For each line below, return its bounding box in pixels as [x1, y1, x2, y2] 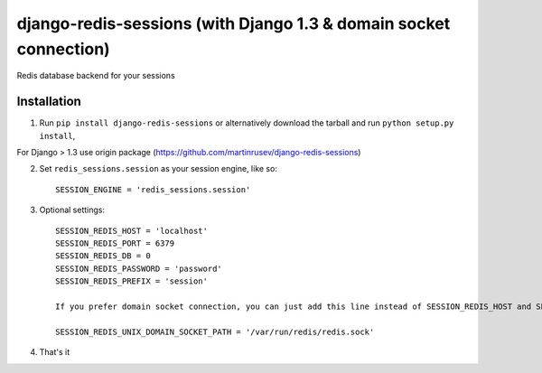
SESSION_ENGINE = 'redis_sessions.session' [55, 184, 251, 194]
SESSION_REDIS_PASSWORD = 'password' [55, 263, 223, 274]
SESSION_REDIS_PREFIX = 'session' [55, 276, 208, 286]
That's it [39, 347, 70, 358]
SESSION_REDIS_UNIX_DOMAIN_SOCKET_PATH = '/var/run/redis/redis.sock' [55, 326, 375, 337]
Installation [16, 94, 81, 109]
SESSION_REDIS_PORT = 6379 [55, 238, 175, 248]
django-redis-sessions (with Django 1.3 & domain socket [16, 14, 451, 33]
